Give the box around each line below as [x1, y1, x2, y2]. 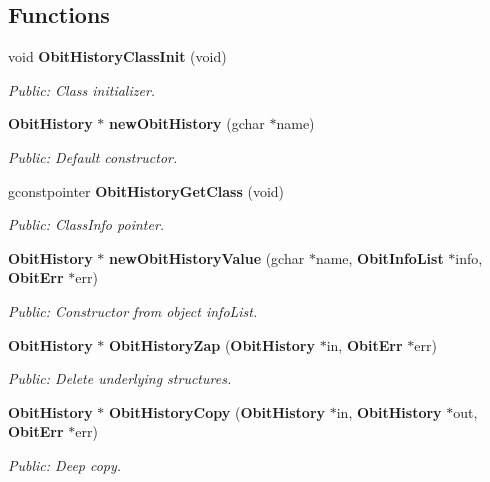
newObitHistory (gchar [108, 113, 265, 134]
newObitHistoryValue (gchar [108, 247, 305, 268]
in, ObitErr [326, 334, 403, 355]
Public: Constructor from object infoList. [8, 300, 258, 321]
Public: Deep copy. [8, 454, 122, 475]
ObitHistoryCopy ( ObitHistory [108, 401, 326, 422]
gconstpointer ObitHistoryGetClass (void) [8, 180, 285, 201]
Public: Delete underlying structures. [8, 368, 232, 389]
